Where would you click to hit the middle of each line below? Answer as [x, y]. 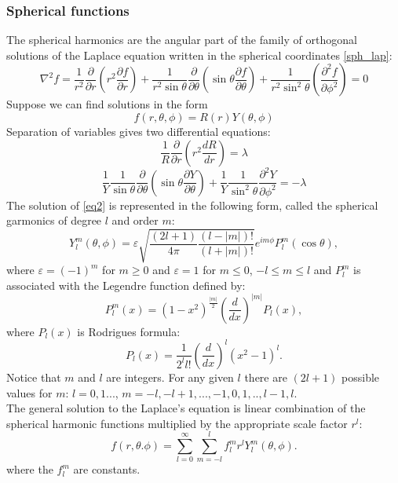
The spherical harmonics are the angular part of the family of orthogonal [182, 40]
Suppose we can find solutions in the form [107, 104]
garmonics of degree [54, 220]
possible [361, 377]
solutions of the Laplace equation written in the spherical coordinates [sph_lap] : [199, 55]
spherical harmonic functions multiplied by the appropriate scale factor [177, 423]
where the [30, 469]
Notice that [34, 377]
